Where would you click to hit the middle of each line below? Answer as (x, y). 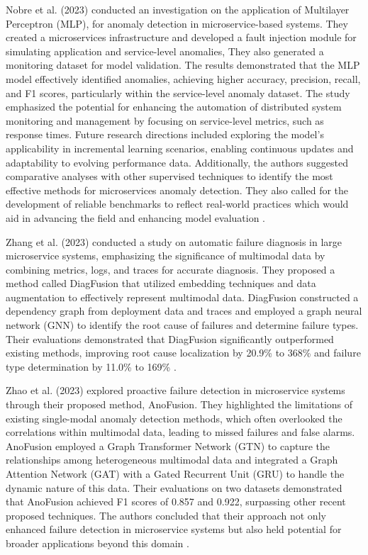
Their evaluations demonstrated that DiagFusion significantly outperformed (170, 338)
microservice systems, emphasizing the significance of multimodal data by (166, 256)
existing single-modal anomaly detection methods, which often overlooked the (174, 418)
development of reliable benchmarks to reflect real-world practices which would (177, 204)
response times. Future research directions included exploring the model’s (165, 134)
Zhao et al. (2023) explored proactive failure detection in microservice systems (175, 390)
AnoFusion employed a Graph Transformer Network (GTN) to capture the (168, 445)
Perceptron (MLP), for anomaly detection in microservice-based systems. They (177, 23)
